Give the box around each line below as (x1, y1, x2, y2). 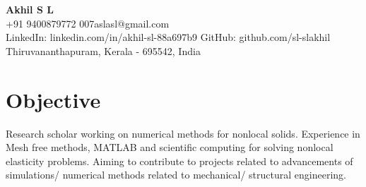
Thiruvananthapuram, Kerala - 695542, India (6, 43, 201, 58)
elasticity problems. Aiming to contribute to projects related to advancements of (6, 153, 353, 168)
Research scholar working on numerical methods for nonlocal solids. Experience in (6, 126, 360, 140)
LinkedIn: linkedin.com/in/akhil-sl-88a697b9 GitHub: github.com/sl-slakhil (6, 30, 331, 44)
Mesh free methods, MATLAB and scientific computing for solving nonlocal (6, 140, 333, 155)
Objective (6, 85, 101, 114)
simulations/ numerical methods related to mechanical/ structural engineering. (6, 167, 346, 182)
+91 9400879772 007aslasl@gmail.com (6, 16, 170, 30)
